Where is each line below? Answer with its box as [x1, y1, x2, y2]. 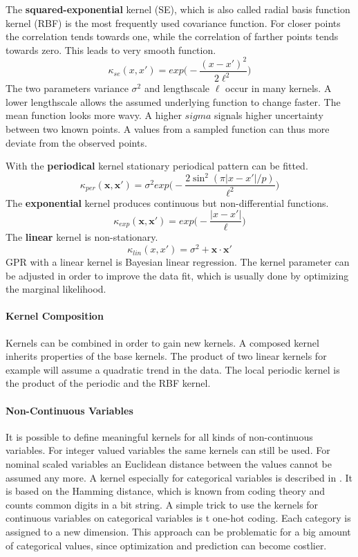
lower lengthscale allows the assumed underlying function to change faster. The [6, 94, 341, 109]
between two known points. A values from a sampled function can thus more [6, 122, 330, 136]
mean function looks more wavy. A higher [6, 108, 182, 122]
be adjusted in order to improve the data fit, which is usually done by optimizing [6, 268, 349, 282]
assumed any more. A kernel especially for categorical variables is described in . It [6, 470, 352, 484]
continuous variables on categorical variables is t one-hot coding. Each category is [6, 511, 351, 525]
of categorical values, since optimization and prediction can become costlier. [6, 538, 327, 552]
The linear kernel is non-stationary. [6, 230, 158, 244]
